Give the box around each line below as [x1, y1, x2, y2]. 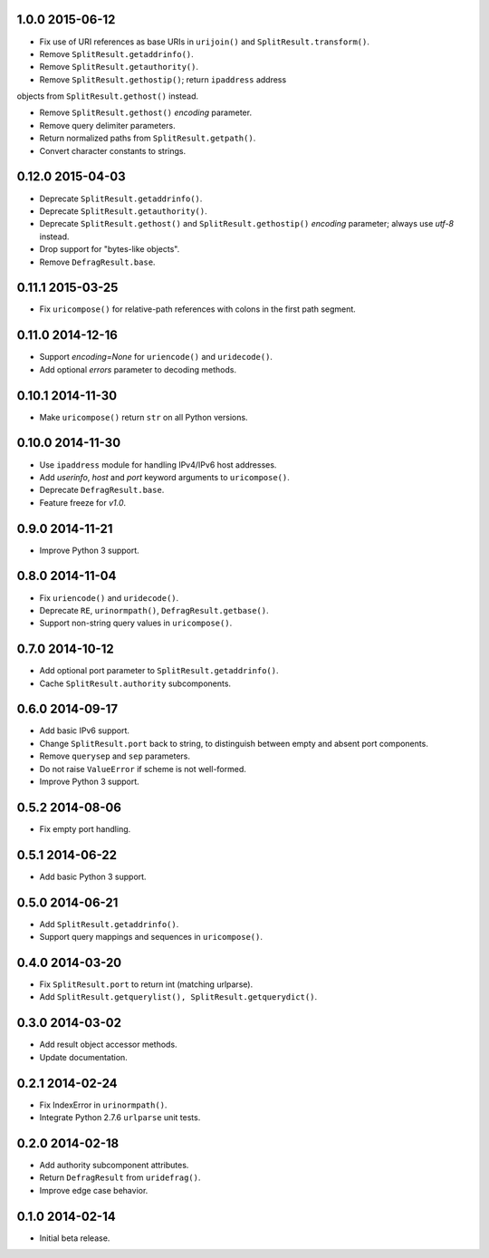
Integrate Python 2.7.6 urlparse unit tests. [39, 1112, 201, 1123]
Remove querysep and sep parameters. [39, 750, 190, 761]
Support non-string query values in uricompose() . [39, 617, 233, 629]
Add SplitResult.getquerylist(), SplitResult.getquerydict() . [39, 992, 317, 1002]
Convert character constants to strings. [39, 145, 186, 156]
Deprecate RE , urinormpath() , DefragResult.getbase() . [39, 605, 269, 615]
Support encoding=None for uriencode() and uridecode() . [39, 352, 273, 363]
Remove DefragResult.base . [39, 256, 156, 267]
